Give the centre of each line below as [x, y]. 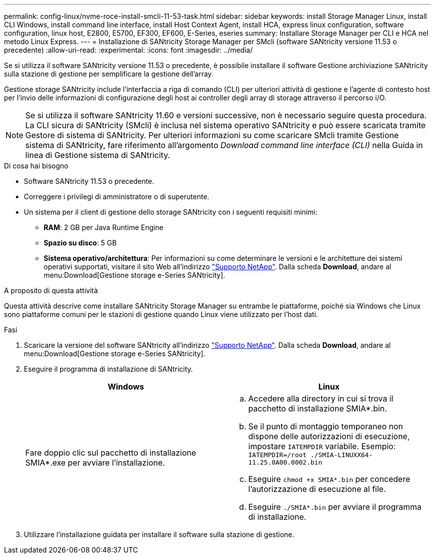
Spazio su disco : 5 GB [80, 243]
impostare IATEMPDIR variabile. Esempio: [322, 446]
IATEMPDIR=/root [278, 455]
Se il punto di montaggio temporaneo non [326, 426]
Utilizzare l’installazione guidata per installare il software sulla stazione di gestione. [159, 534]
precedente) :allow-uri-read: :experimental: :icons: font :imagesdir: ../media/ [128, 50]
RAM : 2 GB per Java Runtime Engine [104, 227]
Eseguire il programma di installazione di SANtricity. [109, 369]
